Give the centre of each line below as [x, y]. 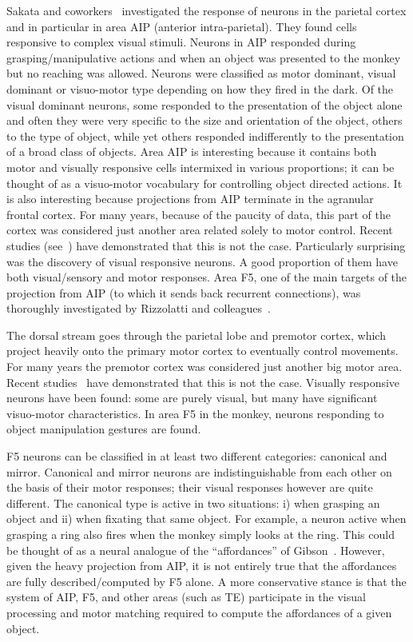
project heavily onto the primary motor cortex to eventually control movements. [203, 351]
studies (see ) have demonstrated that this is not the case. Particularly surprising [206, 245]
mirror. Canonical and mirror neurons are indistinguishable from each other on [199, 471]
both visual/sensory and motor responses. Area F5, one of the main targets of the [207, 277]
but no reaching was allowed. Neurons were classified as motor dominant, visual [201, 73]
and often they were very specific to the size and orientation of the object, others [205, 120]
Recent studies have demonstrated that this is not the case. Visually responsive [203, 382]
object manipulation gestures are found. [104, 429]
